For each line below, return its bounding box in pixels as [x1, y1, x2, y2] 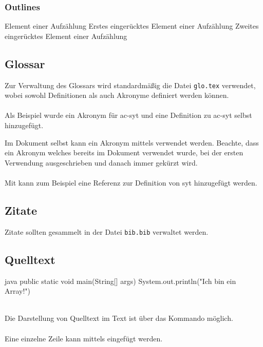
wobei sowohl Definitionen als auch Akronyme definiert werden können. [5, 90, 229, 100]
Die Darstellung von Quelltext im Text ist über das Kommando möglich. [5, 313, 233, 323]
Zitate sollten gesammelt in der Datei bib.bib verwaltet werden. [5, 226, 209, 237]
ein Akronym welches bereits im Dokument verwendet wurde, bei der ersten [5, 147, 243, 158]
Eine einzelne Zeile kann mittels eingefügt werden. [5, 333, 163, 343]
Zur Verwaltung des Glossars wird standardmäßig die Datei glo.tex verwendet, [5, 79, 256, 90]
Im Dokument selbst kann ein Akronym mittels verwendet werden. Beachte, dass [5, 137, 259, 148]
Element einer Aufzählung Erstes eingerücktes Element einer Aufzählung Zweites [5, 21, 259, 31]
